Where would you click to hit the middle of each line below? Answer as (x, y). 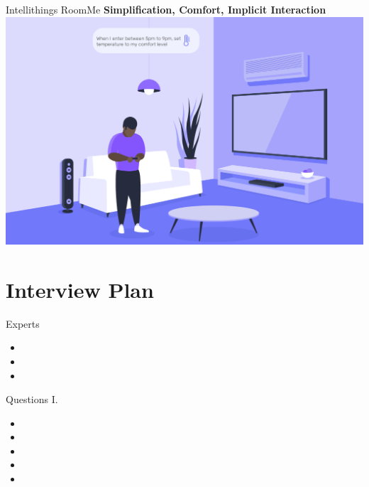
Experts (23, 323)
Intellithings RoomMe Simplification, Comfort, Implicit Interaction (166, 9)
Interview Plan (80, 289)
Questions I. (32, 399)
